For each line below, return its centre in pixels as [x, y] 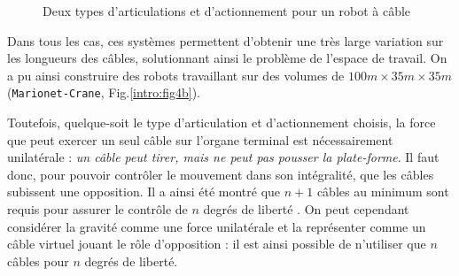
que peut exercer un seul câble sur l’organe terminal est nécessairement [200, 139]
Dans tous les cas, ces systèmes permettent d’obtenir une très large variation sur [226, 40]
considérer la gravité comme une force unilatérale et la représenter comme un [217, 226]
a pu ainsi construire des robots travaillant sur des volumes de [176, 75]
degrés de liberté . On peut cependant [306, 209]
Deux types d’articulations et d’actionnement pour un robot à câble [227, 11]
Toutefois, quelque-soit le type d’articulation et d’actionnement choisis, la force [222, 123]
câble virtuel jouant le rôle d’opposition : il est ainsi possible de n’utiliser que [217, 244]
